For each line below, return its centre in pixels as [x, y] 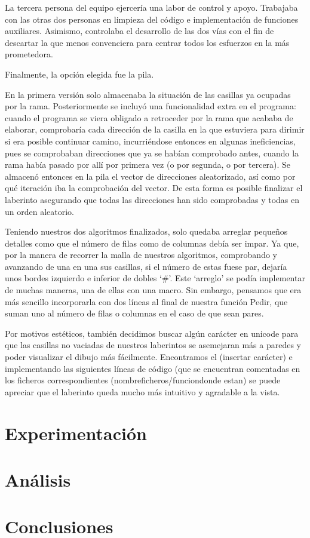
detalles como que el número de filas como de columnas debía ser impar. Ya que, [152, 243]
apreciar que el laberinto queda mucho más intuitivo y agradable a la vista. [142, 391]
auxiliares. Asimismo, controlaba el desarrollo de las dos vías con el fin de [139, 31]
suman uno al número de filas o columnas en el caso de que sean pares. [134, 313]
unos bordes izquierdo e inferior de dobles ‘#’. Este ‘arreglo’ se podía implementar [155, 278]
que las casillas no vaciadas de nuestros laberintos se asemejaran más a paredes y [153, 345]
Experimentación [76, 433]
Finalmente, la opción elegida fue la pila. [79, 74]
